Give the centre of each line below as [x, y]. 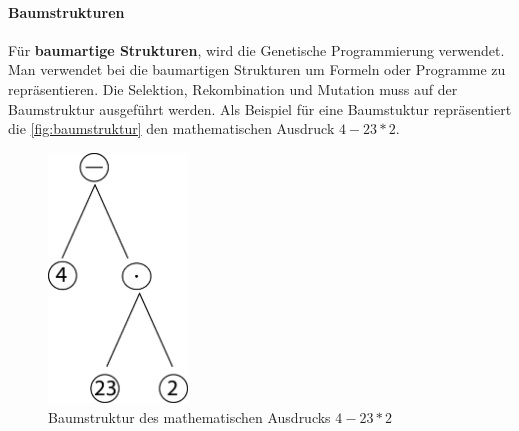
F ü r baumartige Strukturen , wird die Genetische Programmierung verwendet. [256, 49]
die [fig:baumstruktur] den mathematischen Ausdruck [171, 128]
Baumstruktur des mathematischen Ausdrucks [189, 417]
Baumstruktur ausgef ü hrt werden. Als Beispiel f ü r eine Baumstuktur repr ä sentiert [260, 108]
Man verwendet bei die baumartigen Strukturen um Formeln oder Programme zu [257, 69]
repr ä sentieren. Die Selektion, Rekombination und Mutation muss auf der [233, 88]
